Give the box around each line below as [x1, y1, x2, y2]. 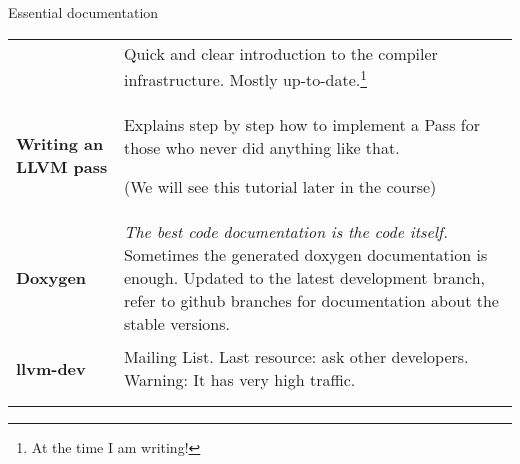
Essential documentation [8, 2, 159, 22]
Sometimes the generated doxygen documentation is [123, 242, 488, 266]
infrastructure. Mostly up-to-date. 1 [123, 64, 367, 91]
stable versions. [123, 311, 231, 335]
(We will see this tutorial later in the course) [123, 174, 437, 198]
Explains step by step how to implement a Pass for [123, 112, 480, 136]
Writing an [16, 132, 104, 156]
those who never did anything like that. [123, 135, 400, 159]
